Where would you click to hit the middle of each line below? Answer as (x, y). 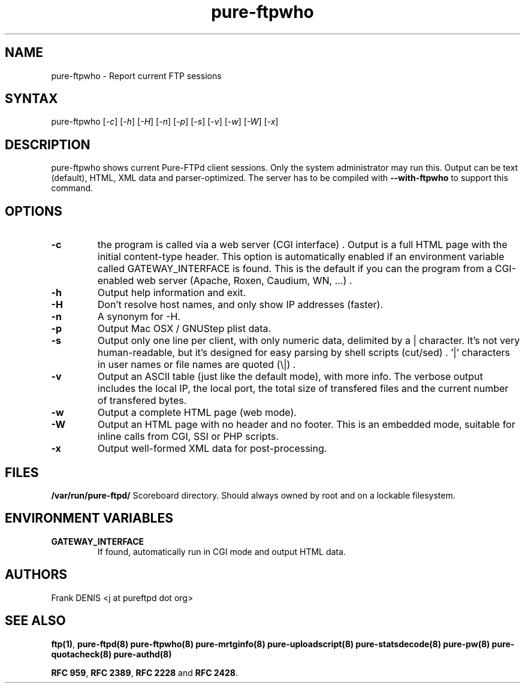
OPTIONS (34, 211)
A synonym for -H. (139, 317)
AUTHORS (36, 575)
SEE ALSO (35, 621)
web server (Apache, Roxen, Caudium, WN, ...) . (244, 281)
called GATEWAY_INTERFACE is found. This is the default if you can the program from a (295, 269)
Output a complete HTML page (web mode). (197, 413)
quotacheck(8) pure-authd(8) (111, 654)
